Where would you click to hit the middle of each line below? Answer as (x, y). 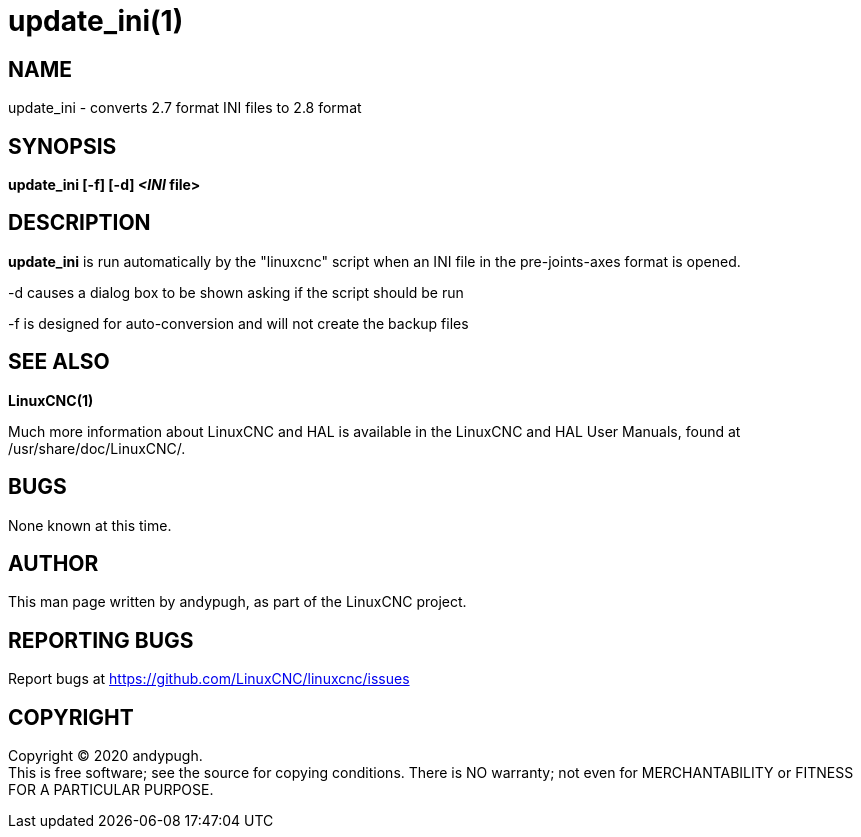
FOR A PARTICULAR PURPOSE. (111, 790)
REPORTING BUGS (101, 640)
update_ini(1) (96, 21)
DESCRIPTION (79, 223)
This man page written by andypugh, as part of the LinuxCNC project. (237, 602)
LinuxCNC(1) (51, 400)
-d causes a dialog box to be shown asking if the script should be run (236, 292)
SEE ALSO (59, 362)
